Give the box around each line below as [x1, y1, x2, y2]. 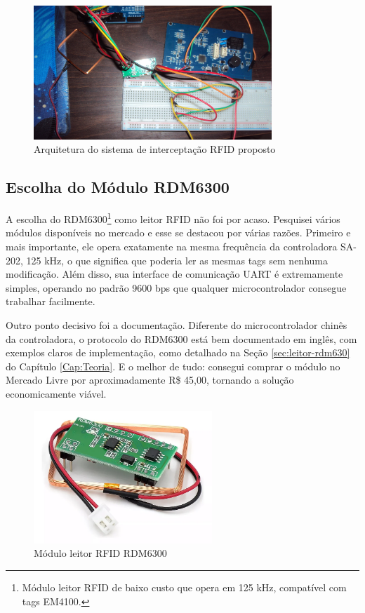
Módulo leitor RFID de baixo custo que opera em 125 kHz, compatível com [22, 579, 347, 594]
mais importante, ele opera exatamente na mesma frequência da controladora [6, 239, 338, 254]
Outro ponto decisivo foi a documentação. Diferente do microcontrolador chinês [6, 317, 347, 332]
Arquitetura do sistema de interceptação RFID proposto [34, 142, 276, 156]
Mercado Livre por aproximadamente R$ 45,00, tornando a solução [6, 372, 294, 387]
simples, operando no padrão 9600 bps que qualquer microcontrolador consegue [6, 280, 347, 295]
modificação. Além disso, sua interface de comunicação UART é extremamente [6, 267, 343, 281]
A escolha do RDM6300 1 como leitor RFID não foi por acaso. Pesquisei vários [6, 210, 340, 226]
